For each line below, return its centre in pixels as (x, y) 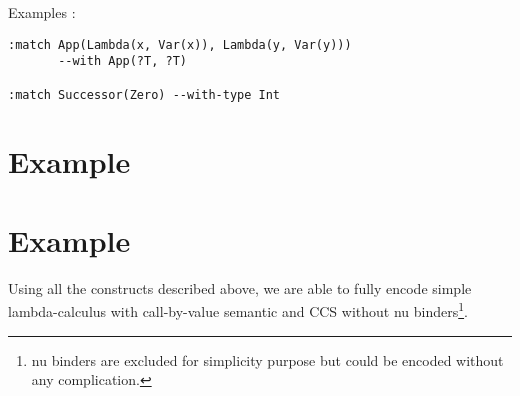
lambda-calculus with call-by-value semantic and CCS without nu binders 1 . (238, 309)
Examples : (42, 12)
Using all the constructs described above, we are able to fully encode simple (240, 287)
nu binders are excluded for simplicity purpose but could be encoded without (267, 359)
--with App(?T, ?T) (122, 61)
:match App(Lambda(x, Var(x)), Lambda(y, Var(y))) (180, 44)
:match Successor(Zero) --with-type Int (144, 94)
